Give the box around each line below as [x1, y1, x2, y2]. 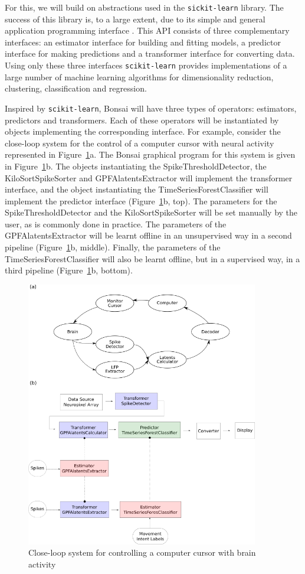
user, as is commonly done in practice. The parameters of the [5, 217, 227, 230]
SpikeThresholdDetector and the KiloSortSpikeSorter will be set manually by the [5, 206, 298, 218]
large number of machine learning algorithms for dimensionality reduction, [5, 70, 274, 83]
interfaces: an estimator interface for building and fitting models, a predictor [5, 35, 281, 48]
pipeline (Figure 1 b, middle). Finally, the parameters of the [5, 241, 221, 253]
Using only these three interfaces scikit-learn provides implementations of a [5, 59, 287, 71]
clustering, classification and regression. [5, 82, 147, 94]
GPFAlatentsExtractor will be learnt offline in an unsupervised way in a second [5, 229, 292, 242]
